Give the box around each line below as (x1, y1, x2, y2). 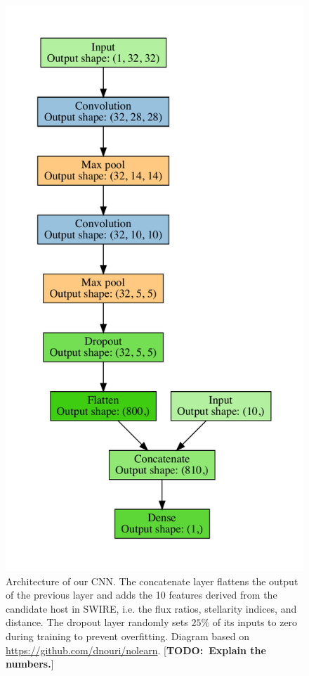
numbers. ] (6, 656, 54, 671)
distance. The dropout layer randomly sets (6, 615, 188, 630)
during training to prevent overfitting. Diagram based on (6, 628, 250, 643)
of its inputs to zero (212, 615, 298, 630)
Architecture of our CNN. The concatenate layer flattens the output (6, 573, 298, 588)
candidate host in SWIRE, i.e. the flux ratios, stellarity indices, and (6, 601, 297, 616)
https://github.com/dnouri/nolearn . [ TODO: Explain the (6, 642, 266, 657)
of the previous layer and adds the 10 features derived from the (6, 587, 277, 602)
